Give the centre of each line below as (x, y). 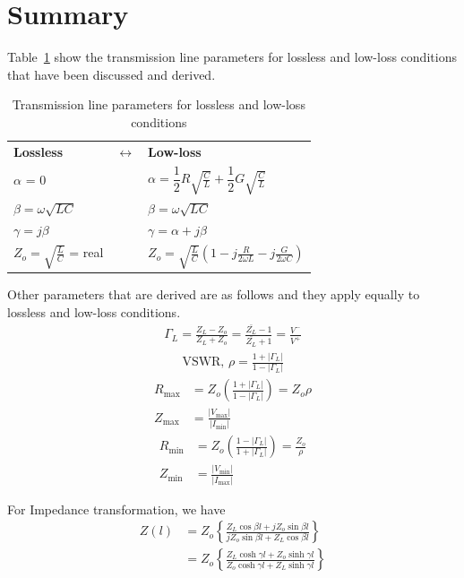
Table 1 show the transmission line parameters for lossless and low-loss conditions (232, 57)
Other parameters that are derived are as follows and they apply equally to (214, 294)
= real (86, 252)
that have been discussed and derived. (112, 74)
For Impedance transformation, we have (116, 509)
